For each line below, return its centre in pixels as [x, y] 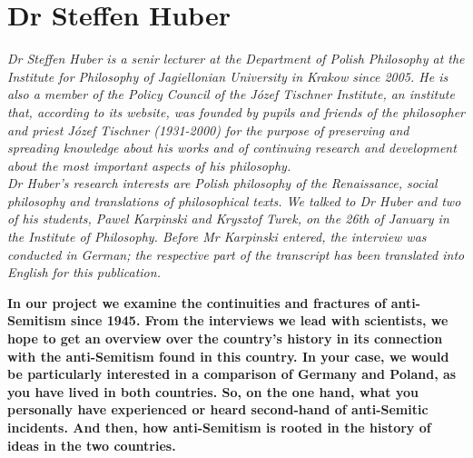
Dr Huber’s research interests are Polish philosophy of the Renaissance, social [222, 183]
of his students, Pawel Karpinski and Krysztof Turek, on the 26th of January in [228, 219]
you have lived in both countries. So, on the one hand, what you [213, 391]
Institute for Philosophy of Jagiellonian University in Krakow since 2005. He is [228, 76]
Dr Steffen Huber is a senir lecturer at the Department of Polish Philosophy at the [236, 59]
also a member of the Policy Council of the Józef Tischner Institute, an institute [231, 94]
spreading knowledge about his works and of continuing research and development [232, 148]
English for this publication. [84, 272]
